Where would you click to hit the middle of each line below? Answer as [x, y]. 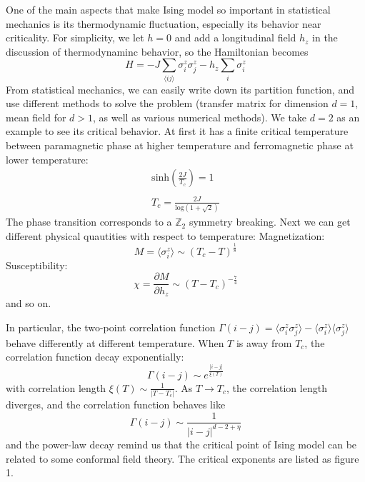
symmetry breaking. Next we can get [270, 222]
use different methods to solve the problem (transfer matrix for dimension [167, 103]
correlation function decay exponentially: [95, 357]
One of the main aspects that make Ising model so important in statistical [168, 9]
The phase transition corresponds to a [89, 222]
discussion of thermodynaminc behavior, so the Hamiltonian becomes [157, 51]
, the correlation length [277, 387]
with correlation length [56, 387]
